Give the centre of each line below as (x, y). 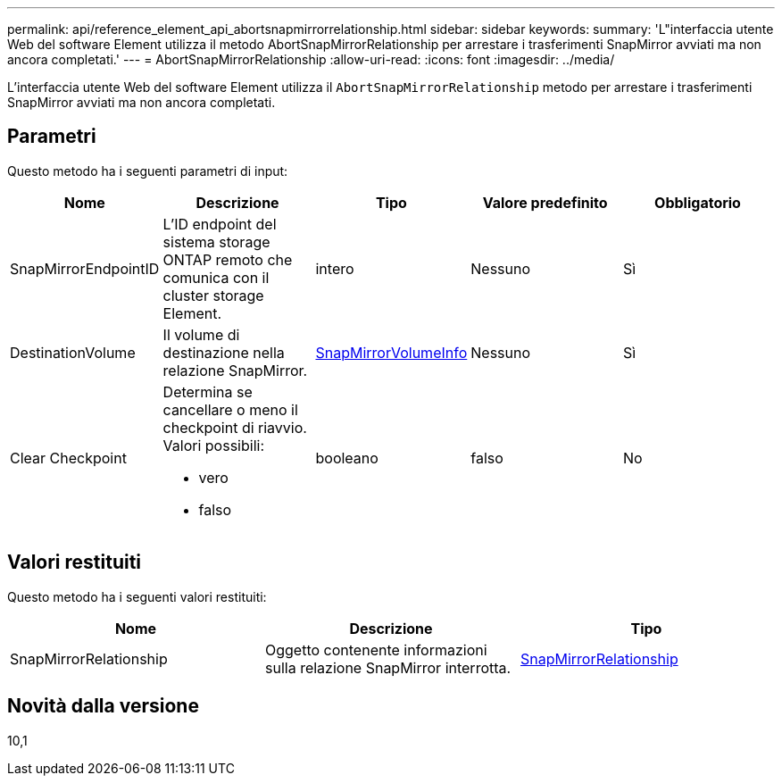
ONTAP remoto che (228, 259)
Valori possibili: (213, 445)
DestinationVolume (73, 352)
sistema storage (216, 242)
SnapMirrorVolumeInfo (391, 352)
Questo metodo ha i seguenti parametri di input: (148, 171)
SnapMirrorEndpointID (85, 268)
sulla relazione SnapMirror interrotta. (388, 667)
